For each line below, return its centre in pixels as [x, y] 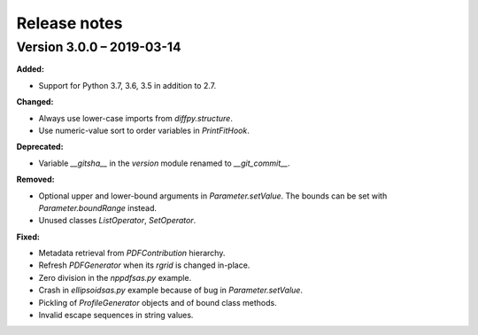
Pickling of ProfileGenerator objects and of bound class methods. [158, 302]
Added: [30, 69]
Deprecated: [40, 147]
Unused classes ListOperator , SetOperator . [117, 221]
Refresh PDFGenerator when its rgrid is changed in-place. [144, 265]
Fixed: [28, 237]
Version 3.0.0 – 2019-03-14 [99, 47]
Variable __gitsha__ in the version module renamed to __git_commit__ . [165, 163]
